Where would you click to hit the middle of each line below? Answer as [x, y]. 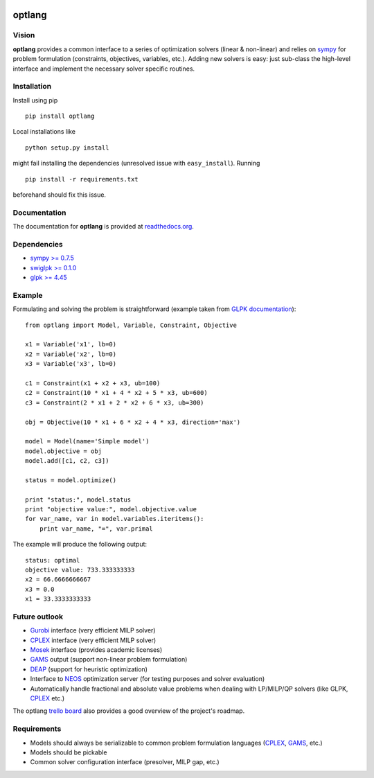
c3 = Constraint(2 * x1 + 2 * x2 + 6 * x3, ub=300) [115, 403]
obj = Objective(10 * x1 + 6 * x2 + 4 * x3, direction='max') [133, 422]
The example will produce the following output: [80, 545]
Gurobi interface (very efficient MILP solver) [93, 630]
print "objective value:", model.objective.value [111, 510]
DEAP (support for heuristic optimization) [89, 669]
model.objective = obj [64, 451]
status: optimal [53, 560]
